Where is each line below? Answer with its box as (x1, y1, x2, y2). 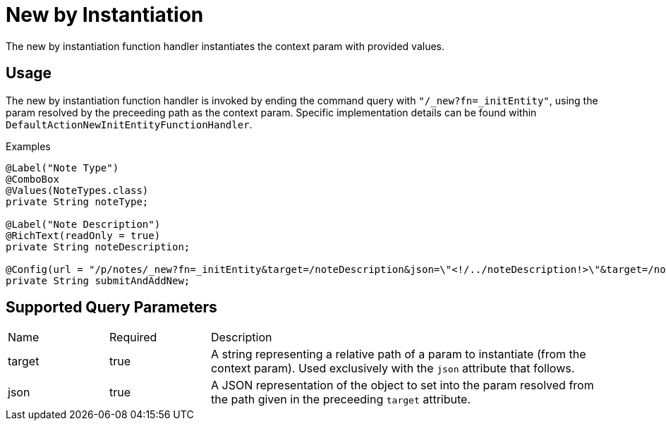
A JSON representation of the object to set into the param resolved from (210, 378, 594, 393)
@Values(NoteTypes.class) (6, 184, 149, 196)
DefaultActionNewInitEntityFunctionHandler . (6, 118, 253, 130)
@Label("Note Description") (6, 218, 161, 230)
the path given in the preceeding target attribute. (210, 392, 471, 407)
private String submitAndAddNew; (6, 274, 190, 286)
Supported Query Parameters (6, 298, 217, 317)
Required (109, 330, 157, 345)
